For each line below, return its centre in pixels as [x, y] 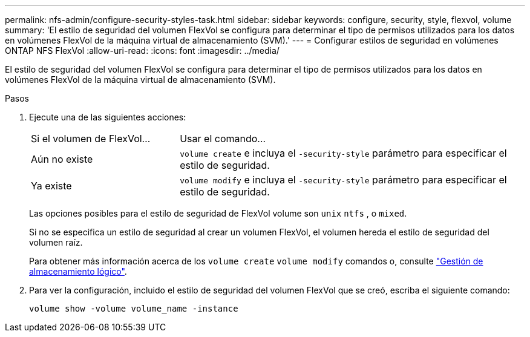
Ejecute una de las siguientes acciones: [108, 117]
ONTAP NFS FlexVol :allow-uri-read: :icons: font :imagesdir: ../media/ [142, 51]
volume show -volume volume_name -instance [134, 309]
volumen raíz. [56, 242]
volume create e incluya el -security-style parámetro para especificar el [343, 153]
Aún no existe [62, 159]
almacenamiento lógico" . [78, 271]
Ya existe [51, 186]
